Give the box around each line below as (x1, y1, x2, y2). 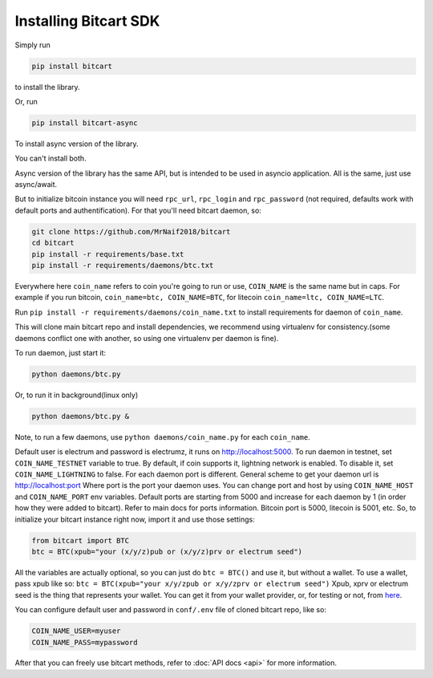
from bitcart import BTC (31, 536, 130, 545)
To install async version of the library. (14, 139, 140, 148)
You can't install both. (14, 153, 87, 164)
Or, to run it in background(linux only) (14, 390, 139, 400)
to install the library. (14, 82, 80, 91)
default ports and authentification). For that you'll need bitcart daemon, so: (14, 205, 262, 215)
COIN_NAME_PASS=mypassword (31, 638, 138, 647)
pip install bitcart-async (31, 118, 138, 128)
